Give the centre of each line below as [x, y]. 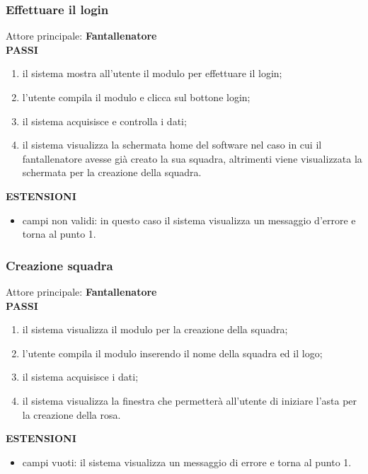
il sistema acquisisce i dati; [80, 377]
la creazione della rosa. [71, 414]
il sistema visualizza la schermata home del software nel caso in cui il [172, 145]
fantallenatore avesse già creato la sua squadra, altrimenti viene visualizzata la [192, 158]
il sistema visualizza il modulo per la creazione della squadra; [155, 329]
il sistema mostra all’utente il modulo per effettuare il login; [152, 73]
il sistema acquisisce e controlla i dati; [104, 121]
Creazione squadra [59, 265]
